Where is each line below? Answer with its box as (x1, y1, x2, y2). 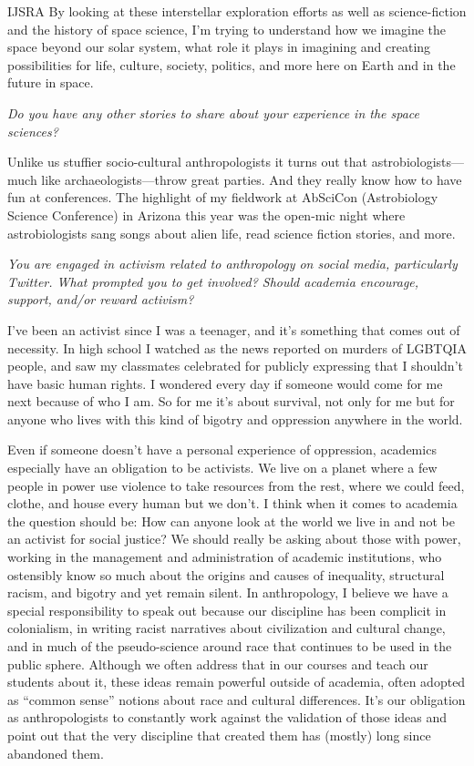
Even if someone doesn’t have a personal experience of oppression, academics (7, 440, 437, 459)
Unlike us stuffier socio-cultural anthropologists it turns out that (7, 152, 367, 171)
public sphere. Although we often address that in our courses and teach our (7, 654, 428, 673)
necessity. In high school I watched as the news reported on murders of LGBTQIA (7, 338, 467, 357)
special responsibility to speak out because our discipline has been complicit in (7, 600, 447, 619)
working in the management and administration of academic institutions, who (7, 547, 442, 567)
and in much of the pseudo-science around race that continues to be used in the (7, 637, 452, 655)
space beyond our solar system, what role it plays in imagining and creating (7, 37, 431, 56)
